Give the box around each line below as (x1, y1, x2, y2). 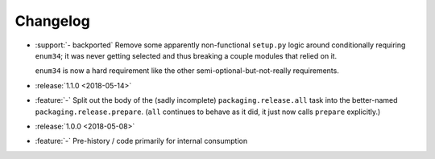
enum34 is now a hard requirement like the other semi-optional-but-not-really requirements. (35, 66, 340, 75)
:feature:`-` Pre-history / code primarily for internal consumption (35, 137, 248, 146)
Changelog (14, 12, 90, 30)
